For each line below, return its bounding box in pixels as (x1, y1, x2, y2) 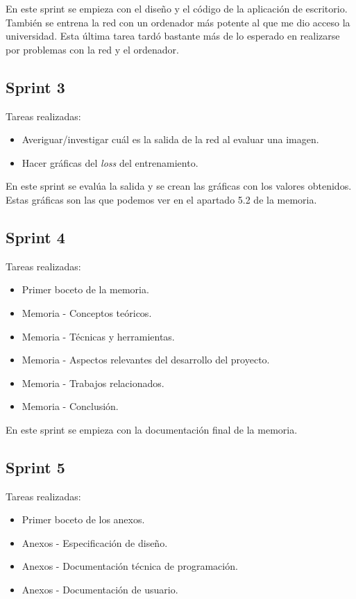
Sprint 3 (6, 76, 65, 97)
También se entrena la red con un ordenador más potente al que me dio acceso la (6, 15, 350, 29)
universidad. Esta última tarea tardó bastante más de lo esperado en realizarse (6, 28, 340, 43)
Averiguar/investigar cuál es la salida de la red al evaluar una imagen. (22, 132, 319, 147)
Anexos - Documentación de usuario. (22, 582, 178, 597)
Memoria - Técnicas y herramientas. (22, 329, 175, 343)
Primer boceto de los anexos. (22, 512, 145, 527)
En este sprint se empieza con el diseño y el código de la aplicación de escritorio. (6, 1, 348, 15)
